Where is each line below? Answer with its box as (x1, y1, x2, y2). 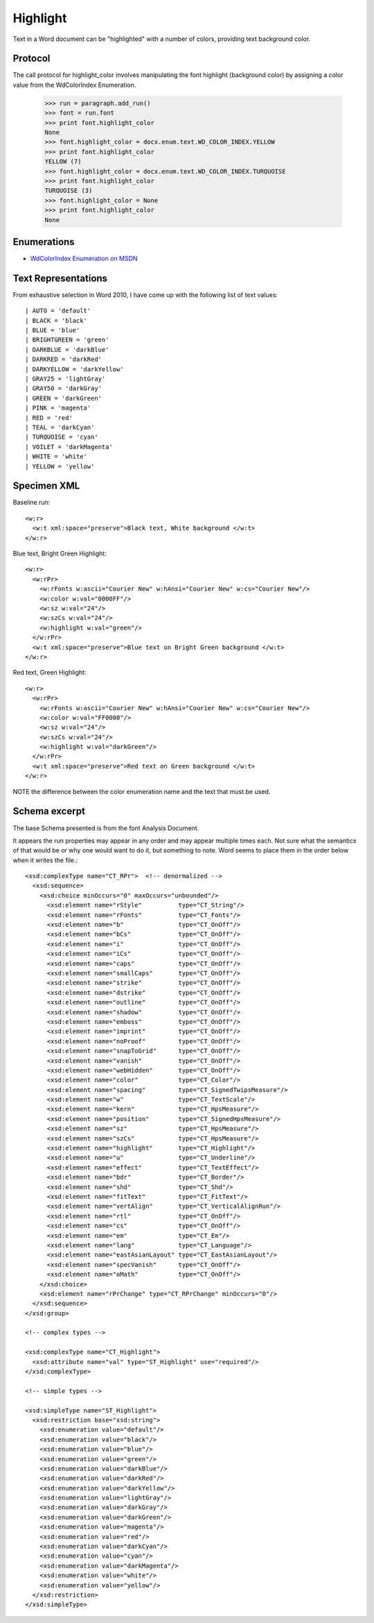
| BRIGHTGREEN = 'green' (25, 336, 109, 344)
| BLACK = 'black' (25, 317, 88, 324)
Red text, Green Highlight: (12, 668, 87, 677)
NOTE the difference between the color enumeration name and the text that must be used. (12, 787, 271, 796)
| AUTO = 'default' (25, 307, 91, 315)
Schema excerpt (12, 805, 86, 817)
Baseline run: (12, 498, 51, 507)
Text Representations (12, 272, 107, 284)
